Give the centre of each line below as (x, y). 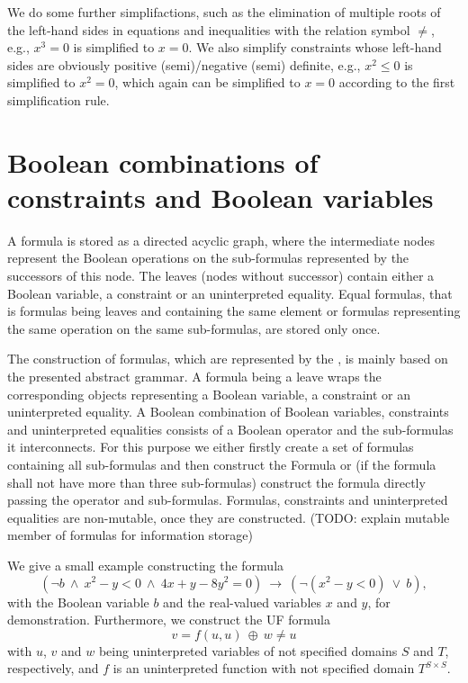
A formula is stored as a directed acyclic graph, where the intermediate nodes (221, 240)
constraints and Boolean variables (220, 197)
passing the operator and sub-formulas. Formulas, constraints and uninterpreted (228, 500)
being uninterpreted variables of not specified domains (248, 650)
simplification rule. (58, 99)
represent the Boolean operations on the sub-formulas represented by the (208, 258)
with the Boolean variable (78, 602)
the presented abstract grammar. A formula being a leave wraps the (194, 377)
